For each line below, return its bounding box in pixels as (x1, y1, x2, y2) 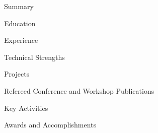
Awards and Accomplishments (4, 119, 97, 130)
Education (4, 18, 36, 28)
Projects (4, 69, 30, 79)
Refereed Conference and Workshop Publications (4, 85, 154, 96)
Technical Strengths (4, 51, 65, 62)
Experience (4, 35, 38, 45)
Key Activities (4, 102, 48, 113)
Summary (4, 1, 34, 11)
